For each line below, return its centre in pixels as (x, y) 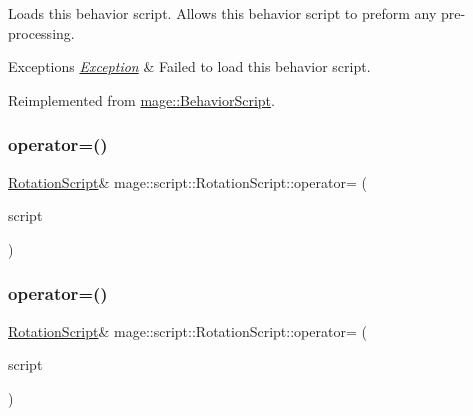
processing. (41, 32)
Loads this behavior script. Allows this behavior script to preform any (222, 13)
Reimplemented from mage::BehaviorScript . (141, 99)
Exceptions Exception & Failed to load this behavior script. (189, 66)
